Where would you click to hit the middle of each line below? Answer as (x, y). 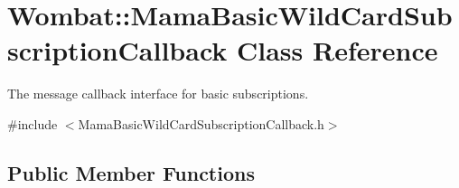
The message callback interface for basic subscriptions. (158, 94)
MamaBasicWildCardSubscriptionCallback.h (201, 123)
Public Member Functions (131, 172)
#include (33, 123)
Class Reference (337, 50)
